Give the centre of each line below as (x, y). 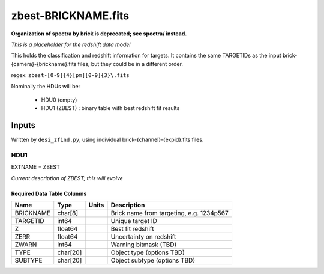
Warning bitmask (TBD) (144, 245)
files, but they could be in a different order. (130, 64)
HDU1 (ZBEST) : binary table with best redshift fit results (110, 108)
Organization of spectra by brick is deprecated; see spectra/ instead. (99, 34)
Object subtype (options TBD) (153, 260)
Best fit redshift (132, 229)
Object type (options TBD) (148, 252)
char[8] (68, 213)
